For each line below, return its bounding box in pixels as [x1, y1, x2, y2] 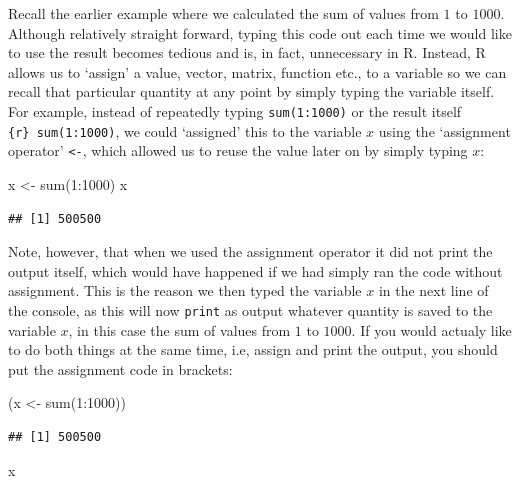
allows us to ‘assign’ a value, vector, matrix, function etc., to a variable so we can [8, 61, 507, 82]
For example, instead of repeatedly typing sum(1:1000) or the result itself [8, 100, 462, 121]
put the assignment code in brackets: [8, 358, 233, 379]
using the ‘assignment [378, 120, 511, 141]
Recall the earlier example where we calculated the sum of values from [8, 3, 439, 23]
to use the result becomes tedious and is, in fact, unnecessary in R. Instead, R [8, 42, 486, 63]
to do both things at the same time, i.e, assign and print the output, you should [8, 339, 498, 360]
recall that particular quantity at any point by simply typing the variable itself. [8, 81, 495, 102]
